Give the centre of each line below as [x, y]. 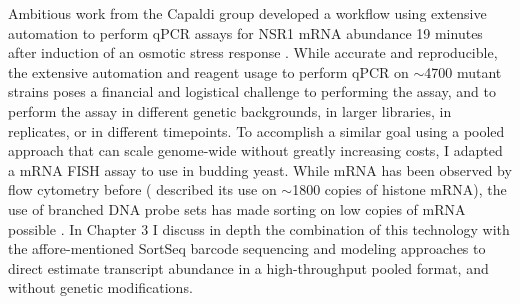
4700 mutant [463, 71]
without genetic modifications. [100, 287]
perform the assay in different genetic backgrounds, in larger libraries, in [230, 110]
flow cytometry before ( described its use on [142, 189]
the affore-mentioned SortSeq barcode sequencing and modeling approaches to [247, 248]
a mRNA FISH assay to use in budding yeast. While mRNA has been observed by [260, 169]
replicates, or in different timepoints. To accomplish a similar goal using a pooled [256, 130]
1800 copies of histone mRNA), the [399, 189]
